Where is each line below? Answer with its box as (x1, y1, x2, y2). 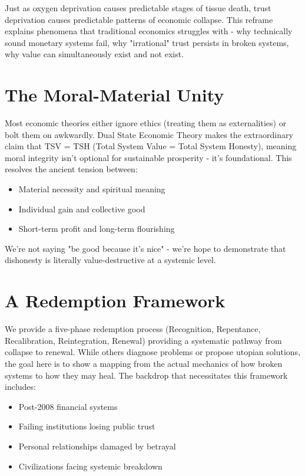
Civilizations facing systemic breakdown (18, 459, 163, 472)
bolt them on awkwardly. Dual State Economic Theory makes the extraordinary (5, 128, 293, 140)
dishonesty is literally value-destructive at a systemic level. (5, 254, 216, 266)
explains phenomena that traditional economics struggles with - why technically (5, 25, 293, 37)
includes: (5, 380, 36, 393)
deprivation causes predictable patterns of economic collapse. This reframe (5, 13, 273, 25)
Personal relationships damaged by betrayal (18, 439, 176, 452)
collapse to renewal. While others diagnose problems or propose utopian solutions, (5, 346, 301, 358)
